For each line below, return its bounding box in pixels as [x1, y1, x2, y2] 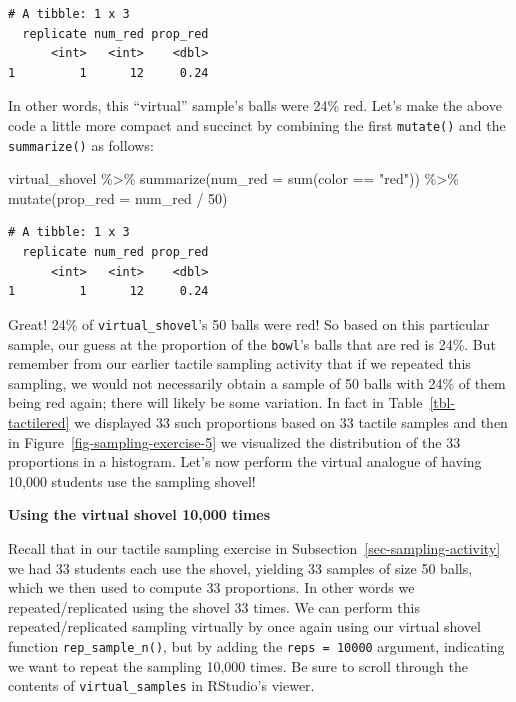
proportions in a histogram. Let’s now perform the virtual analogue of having [8, 451, 482, 472]
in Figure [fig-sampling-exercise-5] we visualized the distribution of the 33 [8, 431, 461, 452]
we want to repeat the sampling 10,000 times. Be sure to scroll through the [8, 655, 468, 676]
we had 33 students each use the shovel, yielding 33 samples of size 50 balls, [8, 557, 473, 578]
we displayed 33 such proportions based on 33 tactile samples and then [74, 411, 508, 432]
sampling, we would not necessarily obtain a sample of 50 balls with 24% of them [8, 372, 506, 393]
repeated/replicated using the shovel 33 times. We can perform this [8, 596, 420, 617]
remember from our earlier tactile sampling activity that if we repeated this [8, 353, 471, 374]
